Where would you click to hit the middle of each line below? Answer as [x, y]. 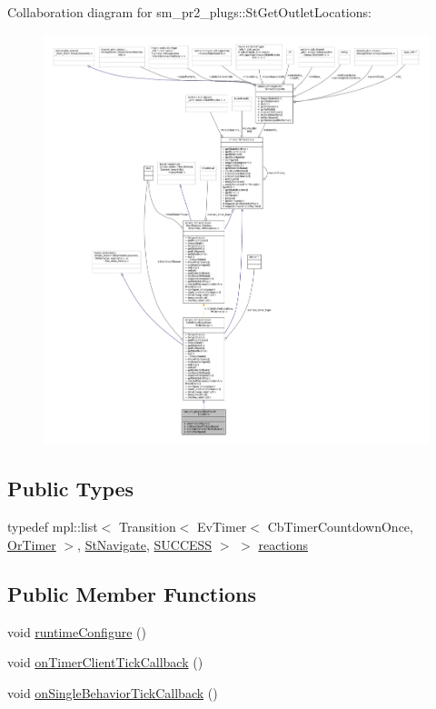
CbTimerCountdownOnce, [340, 527]
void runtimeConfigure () [77, 631]
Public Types [71, 489]
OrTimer [32, 544]
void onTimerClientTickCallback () [105, 662]
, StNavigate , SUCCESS [145, 544]
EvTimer [222, 527]
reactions [283, 544]
